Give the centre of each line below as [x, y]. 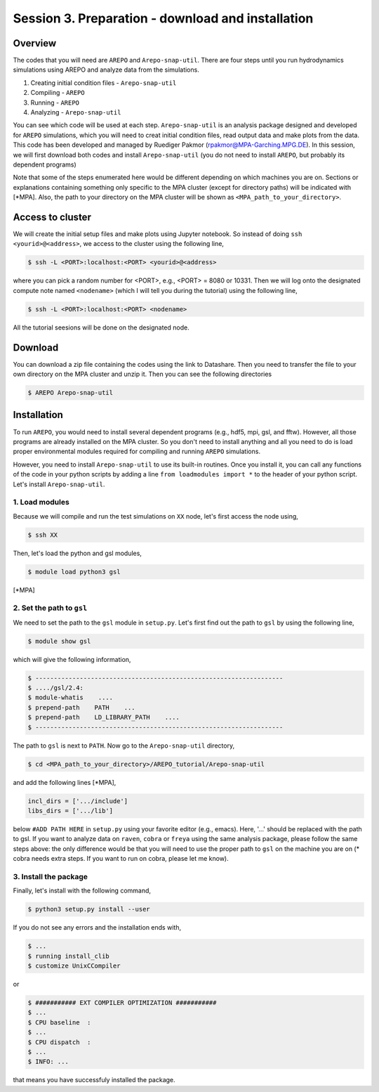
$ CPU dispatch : [59, 1042]
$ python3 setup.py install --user [89, 909]
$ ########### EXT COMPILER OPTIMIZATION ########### [122, 1002]
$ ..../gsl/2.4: [56, 688]
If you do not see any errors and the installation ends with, [97, 928]
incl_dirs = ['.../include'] [78, 801]
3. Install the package [50, 876]
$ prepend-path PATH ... [82, 707]
